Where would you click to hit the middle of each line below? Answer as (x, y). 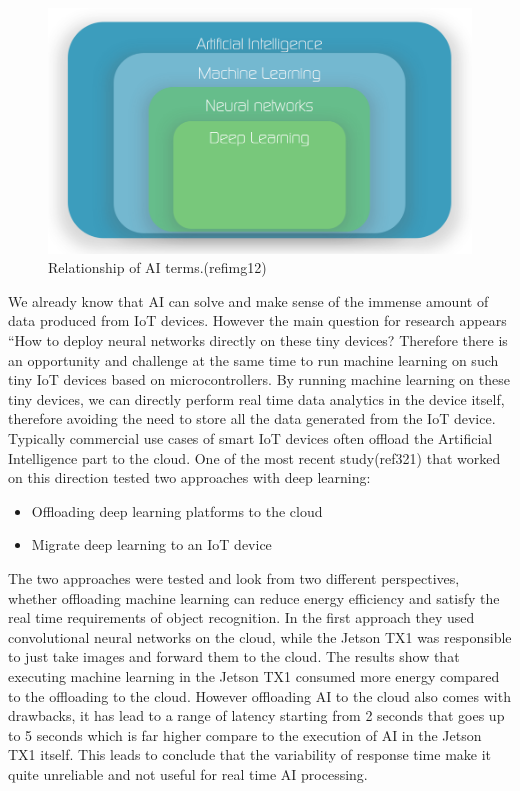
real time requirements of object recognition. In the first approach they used (241, 617)
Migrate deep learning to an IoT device (151, 544)
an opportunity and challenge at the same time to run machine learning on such (253, 359)
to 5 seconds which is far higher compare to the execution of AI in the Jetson (245, 734)
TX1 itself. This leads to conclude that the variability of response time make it (250, 754)
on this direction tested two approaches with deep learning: (189, 477)
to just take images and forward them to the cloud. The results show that (234, 656)
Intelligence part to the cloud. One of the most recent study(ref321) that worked (254, 457)
